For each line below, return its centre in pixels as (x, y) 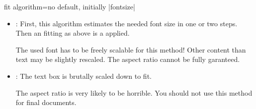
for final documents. (46, 102)
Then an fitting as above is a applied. (73, 33)
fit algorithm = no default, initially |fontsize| (70, 6)
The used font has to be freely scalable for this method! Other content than (131, 49)
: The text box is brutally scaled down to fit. (84, 76)
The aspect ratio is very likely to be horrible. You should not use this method (134, 92)
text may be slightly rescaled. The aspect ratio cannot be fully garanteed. (128, 59)
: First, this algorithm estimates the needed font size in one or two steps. (127, 23)
